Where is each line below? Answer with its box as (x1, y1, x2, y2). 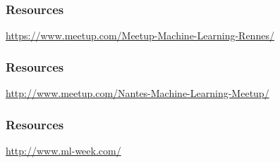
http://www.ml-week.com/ (6, 143, 121, 157)
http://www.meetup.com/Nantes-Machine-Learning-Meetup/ (6, 86, 269, 100)
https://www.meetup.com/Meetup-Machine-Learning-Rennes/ (6, 28, 274, 43)
